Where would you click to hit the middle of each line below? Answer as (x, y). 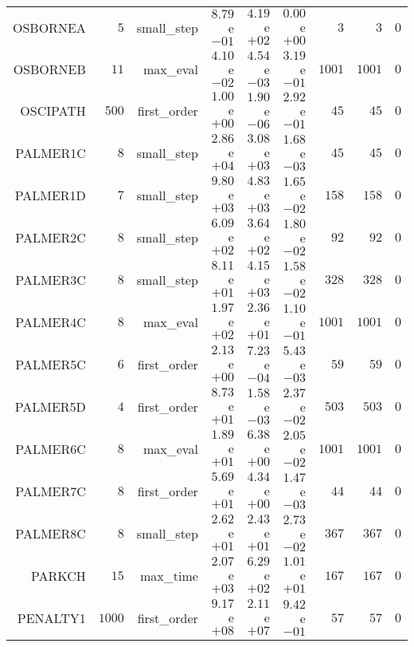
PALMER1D (50, 195)
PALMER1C (51, 153)
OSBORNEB (49, 69)
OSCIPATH (53, 110)
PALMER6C (51, 449)
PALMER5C (51, 364)
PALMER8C (51, 533)
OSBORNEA (49, 28)
